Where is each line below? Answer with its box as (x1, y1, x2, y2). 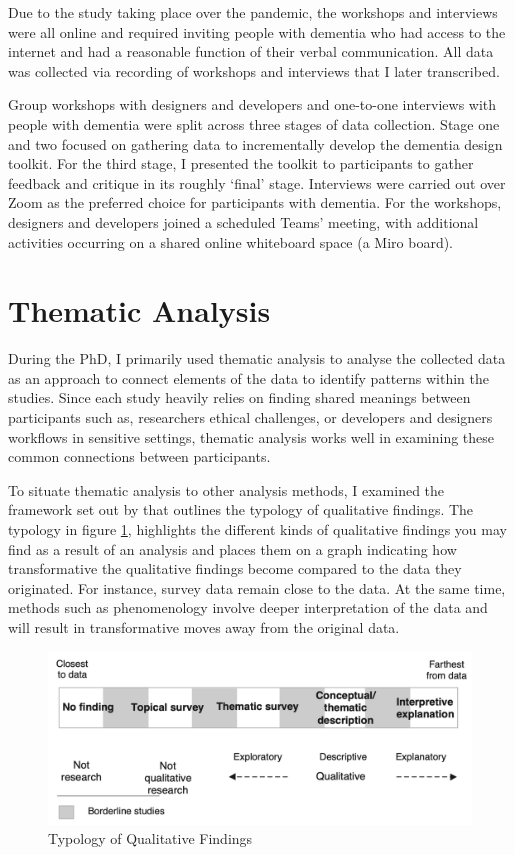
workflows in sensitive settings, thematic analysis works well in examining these (8, 426, 495, 447)
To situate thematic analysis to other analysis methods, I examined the (8, 479, 445, 500)
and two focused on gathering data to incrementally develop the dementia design (8, 133, 503, 154)
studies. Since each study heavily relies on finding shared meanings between (8, 387, 471, 408)
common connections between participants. (8, 446, 271, 467)
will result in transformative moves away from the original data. (8, 616, 400, 637)
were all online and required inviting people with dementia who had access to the (8, 21, 506, 42)
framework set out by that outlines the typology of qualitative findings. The (8, 499, 474, 520)
